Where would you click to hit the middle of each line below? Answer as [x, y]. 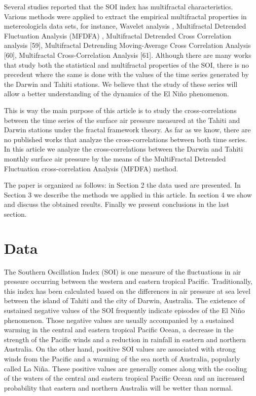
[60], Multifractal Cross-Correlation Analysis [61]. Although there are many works [128, 55]
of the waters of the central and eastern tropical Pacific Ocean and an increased [124, 378]
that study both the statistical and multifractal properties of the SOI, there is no [127, 64]
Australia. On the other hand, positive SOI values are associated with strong [120, 349]
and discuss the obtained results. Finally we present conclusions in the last [117, 204]
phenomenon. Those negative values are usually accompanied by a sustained [119, 320]
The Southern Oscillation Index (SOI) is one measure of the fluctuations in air [123, 271]
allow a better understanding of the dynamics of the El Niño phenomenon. [117, 94]
